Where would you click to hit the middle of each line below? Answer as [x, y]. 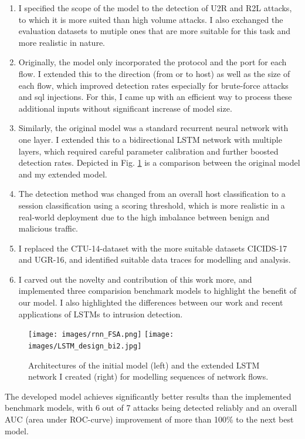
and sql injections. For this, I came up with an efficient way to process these [155, 97]
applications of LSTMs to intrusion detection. [101, 314]
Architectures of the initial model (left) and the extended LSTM [144, 365]
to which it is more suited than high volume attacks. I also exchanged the [151, 19]
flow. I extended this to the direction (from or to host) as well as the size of [154, 73]
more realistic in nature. [62, 42]
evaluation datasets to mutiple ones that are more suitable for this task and [155, 31]
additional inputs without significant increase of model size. [125, 108]
